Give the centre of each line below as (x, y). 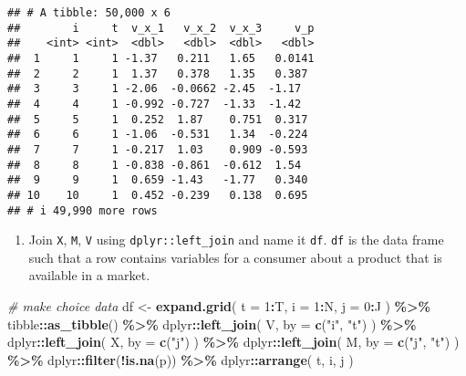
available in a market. (89, 275)
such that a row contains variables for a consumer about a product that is (235, 257)
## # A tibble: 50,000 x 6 (89, 13)
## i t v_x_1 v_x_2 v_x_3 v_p (161, 28)
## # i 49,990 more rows (83, 210)
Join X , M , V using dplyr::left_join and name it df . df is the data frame (236, 240)
